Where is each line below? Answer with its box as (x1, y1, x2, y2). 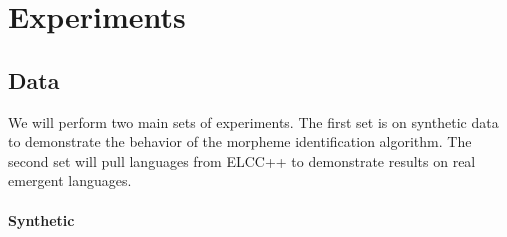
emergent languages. (8, 170, 132, 191)
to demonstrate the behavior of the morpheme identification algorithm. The (8, 131, 472, 152)
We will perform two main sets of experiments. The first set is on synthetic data (8, 111, 499, 132)
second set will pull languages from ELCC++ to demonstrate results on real (8, 150, 476, 171)
